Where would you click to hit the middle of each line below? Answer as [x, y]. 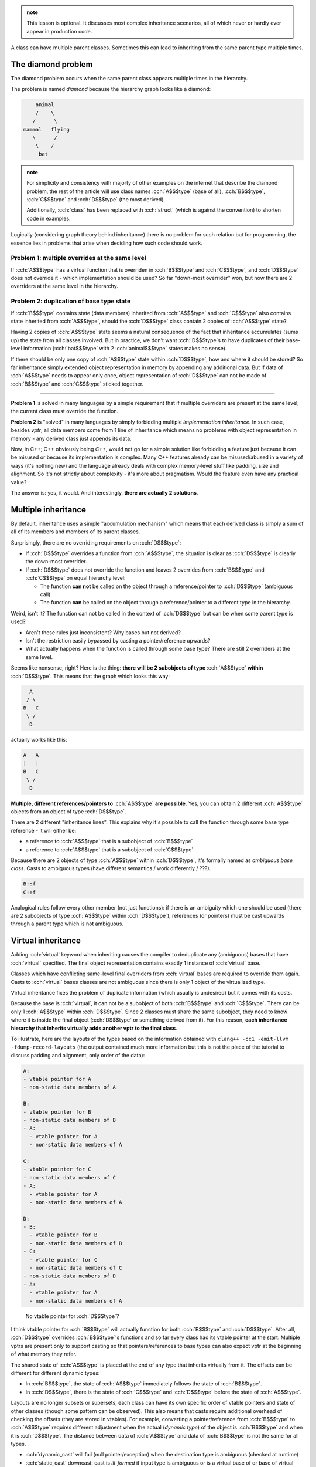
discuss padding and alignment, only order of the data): [78, 1055]
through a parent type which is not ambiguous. [67, 924]
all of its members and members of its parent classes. [75, 532]
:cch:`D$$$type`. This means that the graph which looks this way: [90, 676]
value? [19, 482]
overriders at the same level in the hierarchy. [64, 286]
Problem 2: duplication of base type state [71, 301]
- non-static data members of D [70, 1276]
